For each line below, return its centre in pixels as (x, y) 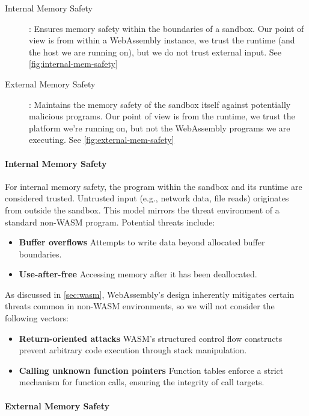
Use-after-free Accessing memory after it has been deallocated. (138, 274)
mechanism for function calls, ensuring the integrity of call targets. (142, 382)
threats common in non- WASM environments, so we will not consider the (140, 306)
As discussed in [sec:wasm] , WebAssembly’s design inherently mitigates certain (150, 294)
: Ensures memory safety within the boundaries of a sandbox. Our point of (167, 28)
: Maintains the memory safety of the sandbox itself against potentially (160, 104)
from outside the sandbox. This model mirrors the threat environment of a (142, 210)
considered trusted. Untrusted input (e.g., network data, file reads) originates (147, 198)
